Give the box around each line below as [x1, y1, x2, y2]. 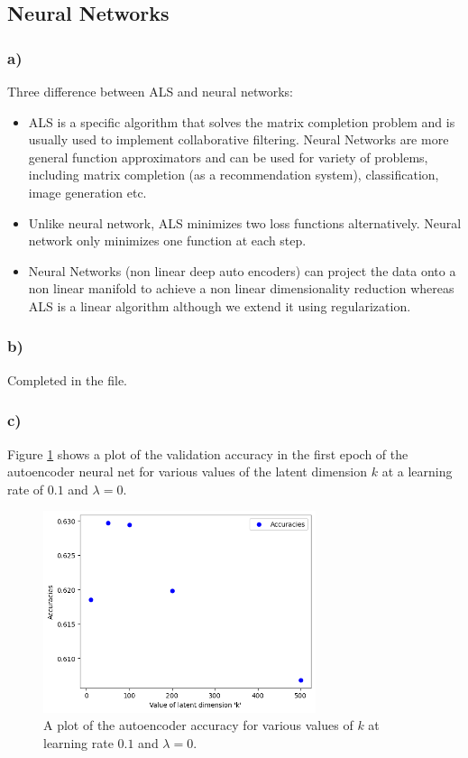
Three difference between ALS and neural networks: [7, 82, 293, 100]
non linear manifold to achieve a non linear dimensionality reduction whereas [28, 279, 454, 298]
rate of [7, 479, 44, 498]
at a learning [381, 462, 453, 481]
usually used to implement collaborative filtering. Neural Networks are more [28, 130, 449, 149]
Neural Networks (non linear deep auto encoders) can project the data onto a [28, 261, 456, 280]
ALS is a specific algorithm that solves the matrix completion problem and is [28, 112, 455, 131]
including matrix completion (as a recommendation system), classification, [28, 165, 439, 184]
